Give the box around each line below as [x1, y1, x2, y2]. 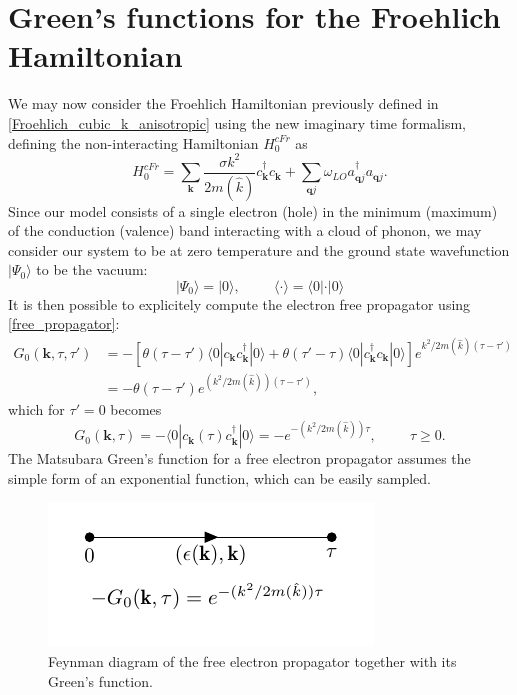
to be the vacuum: [36, 259, 148, 280]
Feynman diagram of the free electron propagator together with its [48, 651, 457, 671]
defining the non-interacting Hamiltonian [8, 132, 259, 153]
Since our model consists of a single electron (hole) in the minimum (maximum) [8, 200, 498, 221]
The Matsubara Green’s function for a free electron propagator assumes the [8, 448, 471, 469]
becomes [110, 399, 162, 420]
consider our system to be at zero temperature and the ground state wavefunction [8, 239, 510, 260]
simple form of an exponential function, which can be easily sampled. [8, 467, 432, 488]
